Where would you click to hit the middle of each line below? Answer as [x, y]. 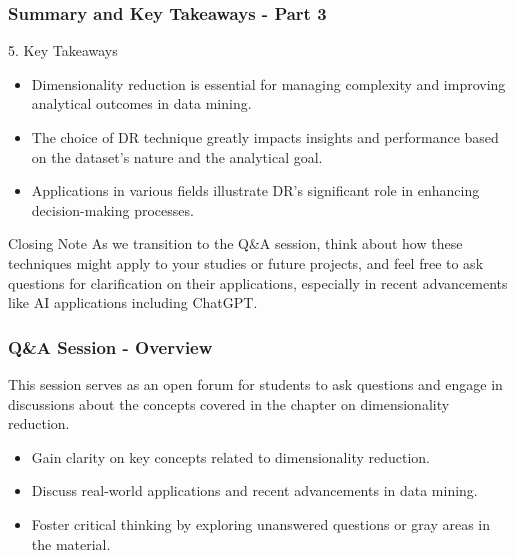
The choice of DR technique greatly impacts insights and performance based [265, 137]
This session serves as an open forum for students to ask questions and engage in [255, 383]
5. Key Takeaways [63, 50]
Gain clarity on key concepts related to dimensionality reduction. [231, 456]
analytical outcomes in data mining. [141, 103]
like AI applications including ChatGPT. [133, 302]
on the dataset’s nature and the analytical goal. [177, 156]
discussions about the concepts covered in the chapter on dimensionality [229, 403]
